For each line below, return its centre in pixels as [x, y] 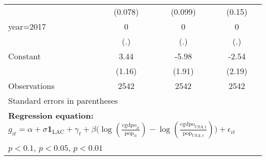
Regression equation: [51, 115]
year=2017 [27, 26]
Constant [25, 56]
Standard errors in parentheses [63, 100]
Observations [31, 86]
